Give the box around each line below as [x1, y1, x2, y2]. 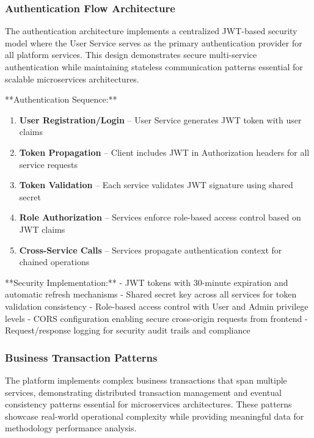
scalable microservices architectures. [5, 72, 139, 85]
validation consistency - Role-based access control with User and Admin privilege [5, 299, 309, 312]
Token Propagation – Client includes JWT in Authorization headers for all [19, 145, 310, 158]
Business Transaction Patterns [5, 349, 158, 365]
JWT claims [19, 222, 65, 235]
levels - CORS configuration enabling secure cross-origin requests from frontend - [5, 312, 308, 324]
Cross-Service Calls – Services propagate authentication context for [19, 243, 282, 256]
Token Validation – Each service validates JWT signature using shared [19, 178, 293, 191]
